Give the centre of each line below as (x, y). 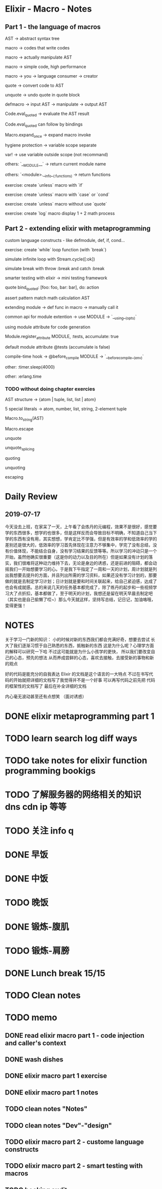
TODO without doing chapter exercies (50, 389)
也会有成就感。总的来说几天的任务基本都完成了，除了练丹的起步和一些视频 (79, 587)
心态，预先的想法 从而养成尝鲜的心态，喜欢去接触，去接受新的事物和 (81, 658)
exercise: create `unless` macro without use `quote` (56, 204)
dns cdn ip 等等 (36, 807)
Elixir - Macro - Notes (48, 9)
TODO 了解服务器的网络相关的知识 (73, 795)
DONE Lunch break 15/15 (55, 973)
